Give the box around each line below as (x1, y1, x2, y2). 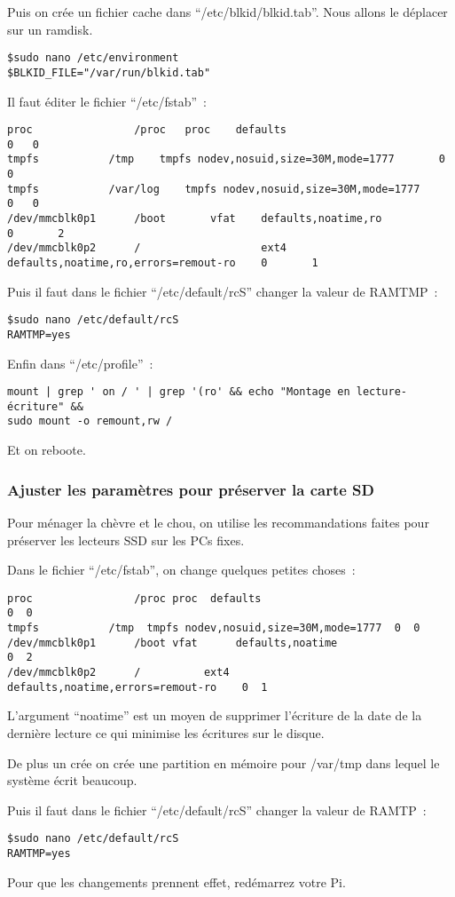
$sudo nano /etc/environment (7, 52, 179, 65)
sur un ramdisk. (7, 20, 93, 38)
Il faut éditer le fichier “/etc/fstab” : (7, 91, 207, 110)
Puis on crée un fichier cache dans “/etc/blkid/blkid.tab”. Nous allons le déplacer (7, 3, 448, 20)
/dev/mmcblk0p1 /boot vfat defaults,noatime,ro (7, 212, 382, 226)
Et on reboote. (7, 441, 86, 459)
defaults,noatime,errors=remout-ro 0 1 (7, 680, 268, 694)
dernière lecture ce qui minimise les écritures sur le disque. (7, 723, 325, 742)
